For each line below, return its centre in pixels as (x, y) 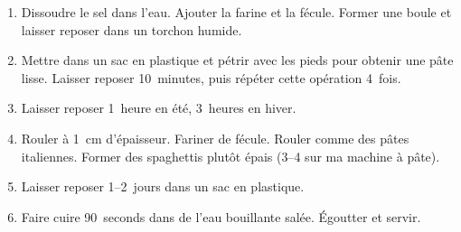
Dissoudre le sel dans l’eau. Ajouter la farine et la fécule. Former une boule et (236, 12)
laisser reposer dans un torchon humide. (132, 29)
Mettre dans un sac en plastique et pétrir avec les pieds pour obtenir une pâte (237, 60)
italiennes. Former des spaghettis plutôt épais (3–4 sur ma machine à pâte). (230, 156)
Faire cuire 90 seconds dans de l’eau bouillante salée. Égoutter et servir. (221, 216)
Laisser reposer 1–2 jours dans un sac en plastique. (163, 186)
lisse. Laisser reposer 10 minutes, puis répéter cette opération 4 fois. (211, 77)
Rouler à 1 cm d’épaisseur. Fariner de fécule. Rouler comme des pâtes (215, 138)
